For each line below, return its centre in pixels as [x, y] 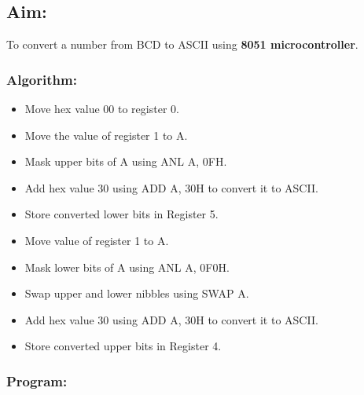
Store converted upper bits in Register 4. [123, 346]
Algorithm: [42, 79]
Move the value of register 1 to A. [106, 135]
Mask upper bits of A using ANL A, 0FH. [126, 161]
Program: [37, 380]
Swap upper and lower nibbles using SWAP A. [137, 293]
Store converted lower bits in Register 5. [121, 214]
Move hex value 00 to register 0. [102, 109]
